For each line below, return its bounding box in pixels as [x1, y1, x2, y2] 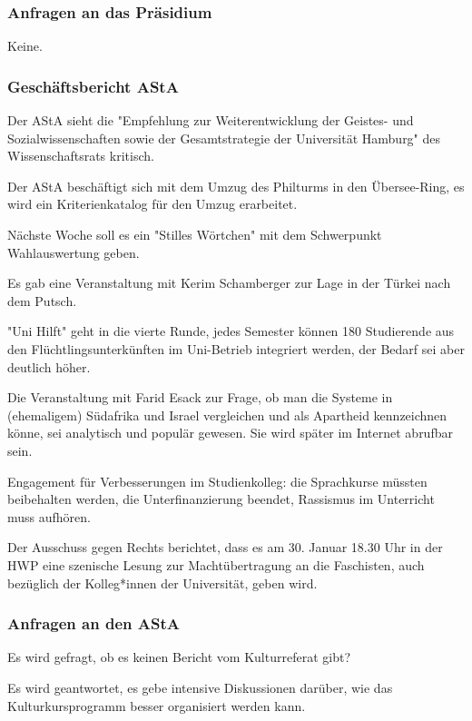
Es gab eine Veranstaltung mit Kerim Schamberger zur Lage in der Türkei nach [7, 273, 451, 292]
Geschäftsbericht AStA [7, 74, 179, 97]
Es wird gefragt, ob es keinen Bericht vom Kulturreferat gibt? [7, 647, 350, 667]
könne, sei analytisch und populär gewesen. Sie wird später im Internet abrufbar [7, 423, 453, 442]
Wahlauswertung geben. [7, 242, 140, 262]
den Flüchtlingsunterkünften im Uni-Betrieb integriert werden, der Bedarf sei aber [7, 339, 465, 358]
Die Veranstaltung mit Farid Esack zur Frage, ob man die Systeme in [7, 388, 393, 407]
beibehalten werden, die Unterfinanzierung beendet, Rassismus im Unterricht [7, 489, 435, 509]
